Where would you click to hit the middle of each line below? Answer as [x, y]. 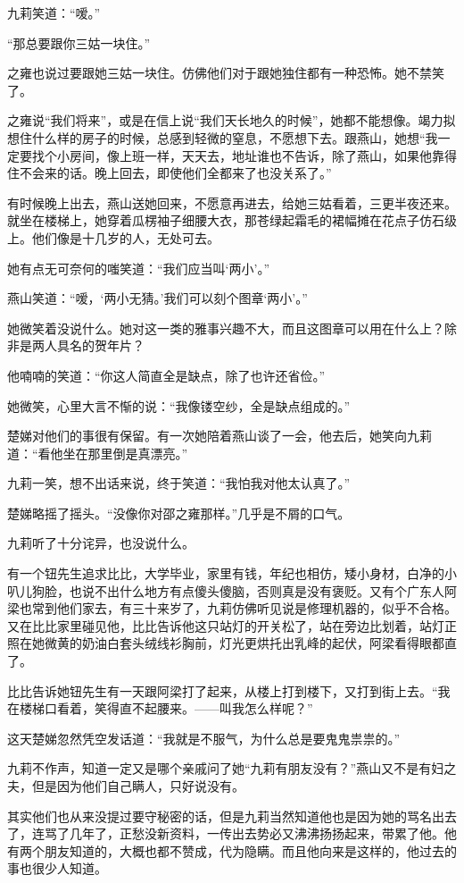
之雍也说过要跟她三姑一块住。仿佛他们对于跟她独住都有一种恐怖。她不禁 [220, 73]
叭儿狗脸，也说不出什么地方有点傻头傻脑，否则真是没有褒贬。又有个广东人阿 [232, 590]
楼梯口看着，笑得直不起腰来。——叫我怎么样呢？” [166, 708]
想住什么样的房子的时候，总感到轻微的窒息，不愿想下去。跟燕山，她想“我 [223, 137]
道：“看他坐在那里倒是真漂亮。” [98, 453]
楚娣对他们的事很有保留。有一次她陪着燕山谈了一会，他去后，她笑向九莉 [220, 436]
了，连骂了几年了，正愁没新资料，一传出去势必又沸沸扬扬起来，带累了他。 [226, 833]
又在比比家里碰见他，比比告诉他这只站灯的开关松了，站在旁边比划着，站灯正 [232, 625]
